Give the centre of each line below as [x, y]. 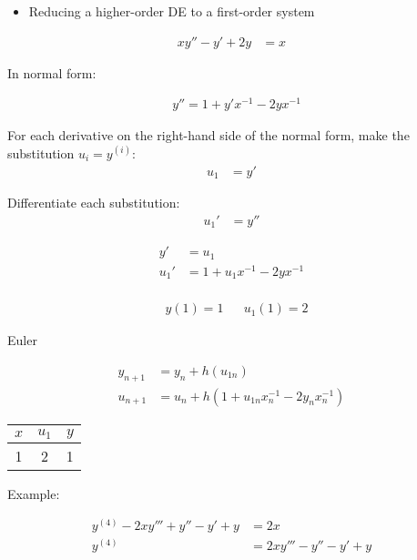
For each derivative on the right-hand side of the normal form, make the [208, 135]
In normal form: [52, 72]
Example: [34, 493]
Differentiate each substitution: [94, 202]
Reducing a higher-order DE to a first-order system [172, 11]
